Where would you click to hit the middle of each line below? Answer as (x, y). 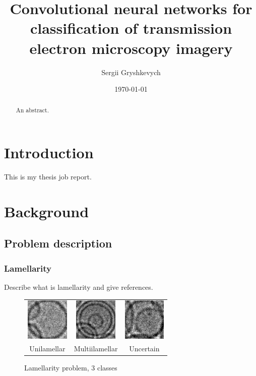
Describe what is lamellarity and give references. (79, 287)
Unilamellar (47, 348)
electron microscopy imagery (131, 48)
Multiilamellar (96, 348)
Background (47, 211)
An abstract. (32, 110)
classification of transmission (131, 28)
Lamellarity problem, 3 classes (71, 367)
